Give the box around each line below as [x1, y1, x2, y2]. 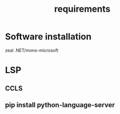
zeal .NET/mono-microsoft [5, 47, 59, 53]
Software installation [5, 31, 92, 42]
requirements [54, 3, 111, 15]
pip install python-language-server [5, 101, 115, 109]
